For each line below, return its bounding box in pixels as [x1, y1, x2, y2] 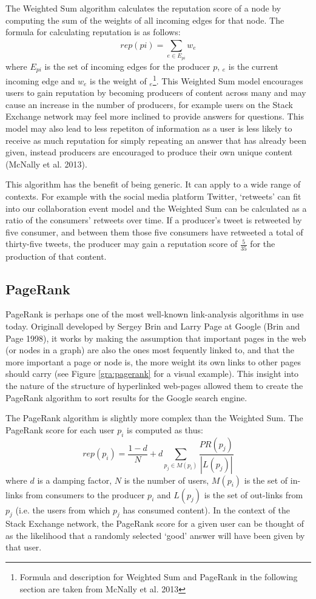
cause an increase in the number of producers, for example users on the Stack [5, 98, 293, 110]
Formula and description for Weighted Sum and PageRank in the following [19, 570, 298, 583]
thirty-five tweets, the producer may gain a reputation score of [5, 237, 238, 250]
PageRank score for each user [5, 423, 115, 436]
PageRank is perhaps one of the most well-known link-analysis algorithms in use [5, 308, 304, 320]
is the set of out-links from [204, 488, 303, 501]
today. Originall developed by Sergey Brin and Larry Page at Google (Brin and [5, 320, 300, 333]
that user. [5, 541, 42, 553]
